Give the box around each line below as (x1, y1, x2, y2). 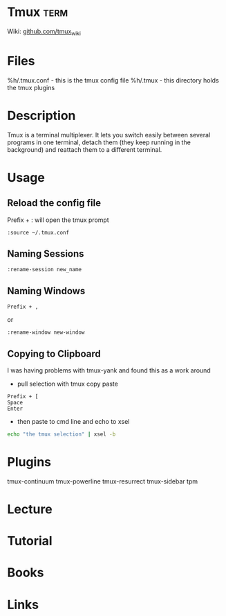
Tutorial (7, 533, 53, 549)
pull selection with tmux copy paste (17, 379, 119, 388)
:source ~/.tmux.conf (7, 229, 70, 236)
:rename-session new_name (7, 266, 82, 273)
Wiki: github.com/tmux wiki (7, 27, 82, 37)
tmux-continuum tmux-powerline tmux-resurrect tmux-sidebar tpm (7, 477, 198, 486)
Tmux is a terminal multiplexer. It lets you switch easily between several (7, 130, 211, 139)
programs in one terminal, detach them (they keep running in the (7, 138, 191, 146)
